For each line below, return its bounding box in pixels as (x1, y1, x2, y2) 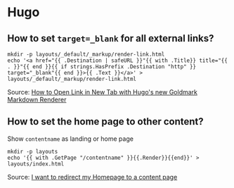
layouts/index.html (7, 160, 65, 168)
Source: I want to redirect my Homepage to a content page (7, 173, 178, 181)
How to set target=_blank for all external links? (7, 32, 214, 44)
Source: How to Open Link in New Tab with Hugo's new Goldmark (7, 88, 198, 96)
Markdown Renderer (7, 96, 67, 104)
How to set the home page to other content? (7, 115, 204, 127)
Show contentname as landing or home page (7, 134, 134, 143)
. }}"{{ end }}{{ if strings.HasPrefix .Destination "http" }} (7, 63, 197, 70)
